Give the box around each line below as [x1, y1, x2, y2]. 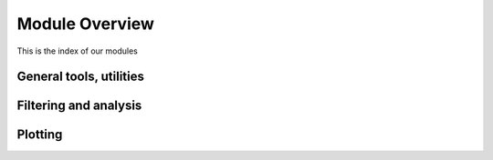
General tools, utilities [16, 69, 145, 85]
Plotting [16, 127, 63, 143]
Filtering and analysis [16, 98, 142, 114]
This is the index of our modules [16, 45, 139, 56]
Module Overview [16, 14, 155, 34]
